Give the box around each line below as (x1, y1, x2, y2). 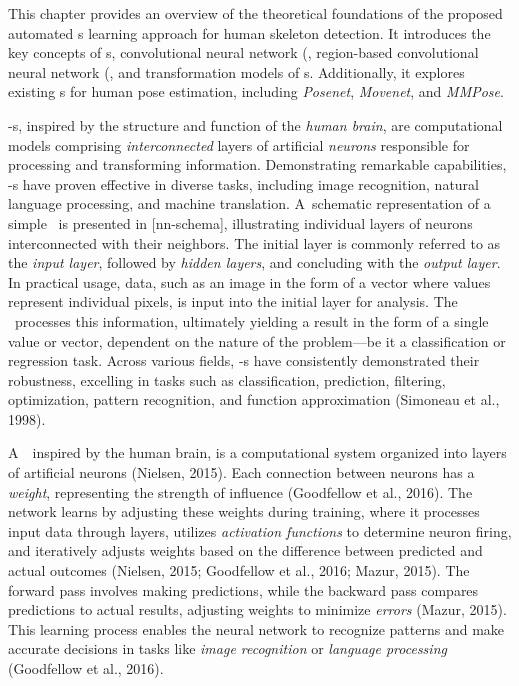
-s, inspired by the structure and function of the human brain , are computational (8, 114, 503, 135)
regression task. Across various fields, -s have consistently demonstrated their (8, 350, 480, 371)
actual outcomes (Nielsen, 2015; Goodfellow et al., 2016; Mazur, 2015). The (8, 560, 470, 581)
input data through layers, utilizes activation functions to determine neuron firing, (8, 520, 512, 541)
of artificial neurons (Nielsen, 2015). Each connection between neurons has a (8, 462, 475, 483)
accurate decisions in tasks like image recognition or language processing (8, 638, 447, 659)
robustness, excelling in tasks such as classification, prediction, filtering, (8, 369, 446, 390)
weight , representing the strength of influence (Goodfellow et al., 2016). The (8, 481, 473, 502)
